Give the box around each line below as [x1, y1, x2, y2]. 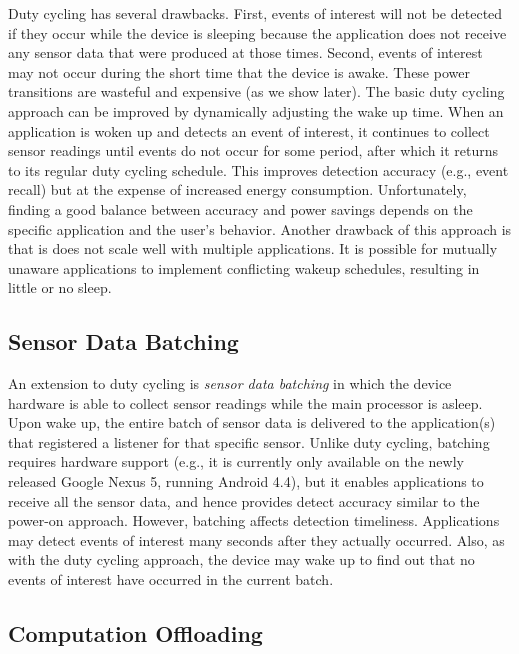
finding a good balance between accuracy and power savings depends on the [8, 198, 473, 219]
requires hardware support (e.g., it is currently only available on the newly [8, 451, 464, 472]
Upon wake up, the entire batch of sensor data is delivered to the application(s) [8, 412, 496, 433]
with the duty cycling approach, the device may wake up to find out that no [8, 549, 475, 570]
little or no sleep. [8, 277, 112, 298]
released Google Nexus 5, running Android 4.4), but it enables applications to [8, 471, 484, 492]
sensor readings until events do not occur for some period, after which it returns [8, 140, 498, 161]
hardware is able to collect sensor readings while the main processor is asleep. [8, 392, 483, 413]
